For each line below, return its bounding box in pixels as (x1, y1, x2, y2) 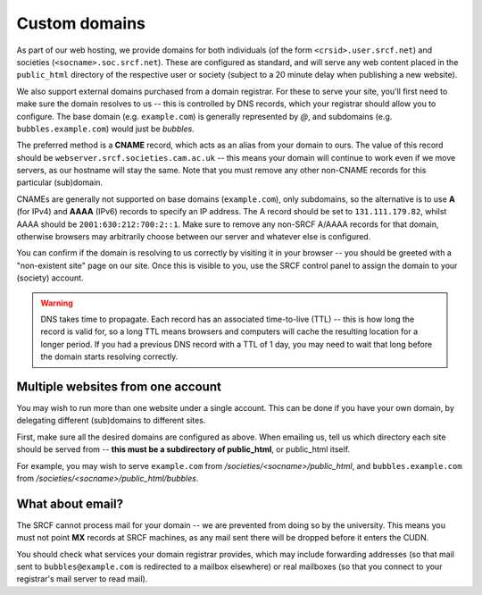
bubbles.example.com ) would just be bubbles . (16, 123, 195, 134)
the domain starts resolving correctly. (40, 351, 179, 362)
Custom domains (16, 13, 146, 33)
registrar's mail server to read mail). (16, 574, 148, 584)
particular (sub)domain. (16, 177, 103, 188)
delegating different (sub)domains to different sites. (16, 415, 206, 426)
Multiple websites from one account (16, 379, 222, 394)
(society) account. (16, 272, 84, 283)
